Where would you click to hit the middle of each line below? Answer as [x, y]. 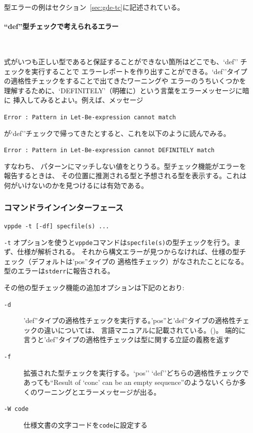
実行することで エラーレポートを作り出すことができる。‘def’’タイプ [139, 71]
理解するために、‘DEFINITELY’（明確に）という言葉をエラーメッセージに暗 [127, 90]
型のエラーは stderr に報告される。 [59, 271]
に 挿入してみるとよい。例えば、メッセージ [74, 100]
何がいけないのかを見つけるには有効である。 [76, 185]
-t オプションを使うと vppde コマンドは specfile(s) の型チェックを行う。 [119, 242]
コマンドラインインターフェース [64, 207]
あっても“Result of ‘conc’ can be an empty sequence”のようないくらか [131, 382]
